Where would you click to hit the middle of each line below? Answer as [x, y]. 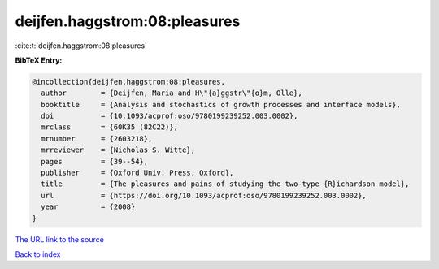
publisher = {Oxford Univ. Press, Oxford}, [137, 173]
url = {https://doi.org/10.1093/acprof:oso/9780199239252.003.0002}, [204, 195]
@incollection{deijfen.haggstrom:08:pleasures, [128, 82]
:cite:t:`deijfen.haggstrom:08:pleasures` [81, 46]
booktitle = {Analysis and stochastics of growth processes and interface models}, [221, 104]
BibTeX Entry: [39, 60]
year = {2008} [88, 207]
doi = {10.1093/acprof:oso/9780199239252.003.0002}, [170, 116]
